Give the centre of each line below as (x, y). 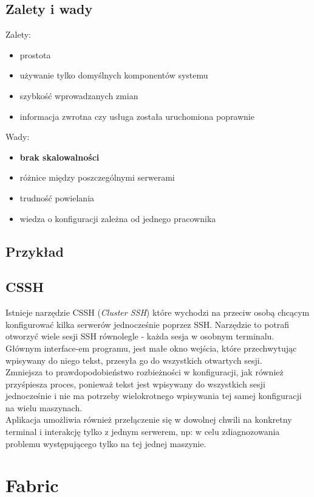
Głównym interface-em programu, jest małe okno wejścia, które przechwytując (151, 348)
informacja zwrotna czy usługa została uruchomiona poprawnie (137, 116)
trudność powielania (57, 197)
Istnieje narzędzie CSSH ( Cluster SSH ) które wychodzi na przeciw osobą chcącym (158, 312)
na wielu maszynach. (44, 407)
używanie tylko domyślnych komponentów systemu (114, 75)
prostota (35, 54)
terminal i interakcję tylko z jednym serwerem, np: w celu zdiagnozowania (143, 432)
